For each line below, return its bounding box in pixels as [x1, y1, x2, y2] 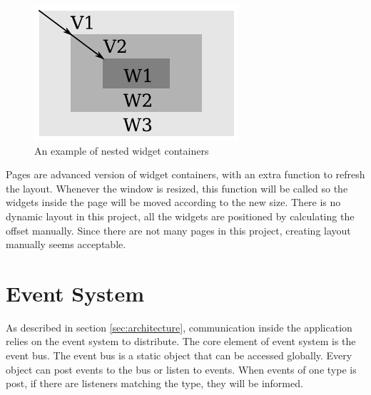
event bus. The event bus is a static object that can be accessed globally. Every [6, 348, 352, 363]
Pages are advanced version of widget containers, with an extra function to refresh [6, 167, 365, 182]
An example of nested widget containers [34, 143, 209, 158]
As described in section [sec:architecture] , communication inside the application [6, 319, 352, 334]
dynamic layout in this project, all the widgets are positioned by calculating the [6, 208, 355, 223]
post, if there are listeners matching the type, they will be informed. [6, 376, 303, 391]
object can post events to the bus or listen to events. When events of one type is [6, 361, 357, 376]
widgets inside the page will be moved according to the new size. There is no [6, 195, 341, 210]
